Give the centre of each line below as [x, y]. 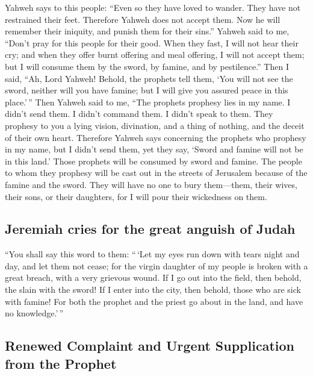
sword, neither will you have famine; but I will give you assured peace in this [147, 90]
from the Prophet [61, 363]
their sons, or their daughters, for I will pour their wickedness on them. [136, 196]
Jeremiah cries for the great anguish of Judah [150, 229]
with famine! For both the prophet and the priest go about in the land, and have [154, 301]
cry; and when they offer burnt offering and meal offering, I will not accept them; [155, 55]
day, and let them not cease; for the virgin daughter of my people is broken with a [156, 265]
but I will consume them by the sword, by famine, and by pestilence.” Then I [147, 66]
